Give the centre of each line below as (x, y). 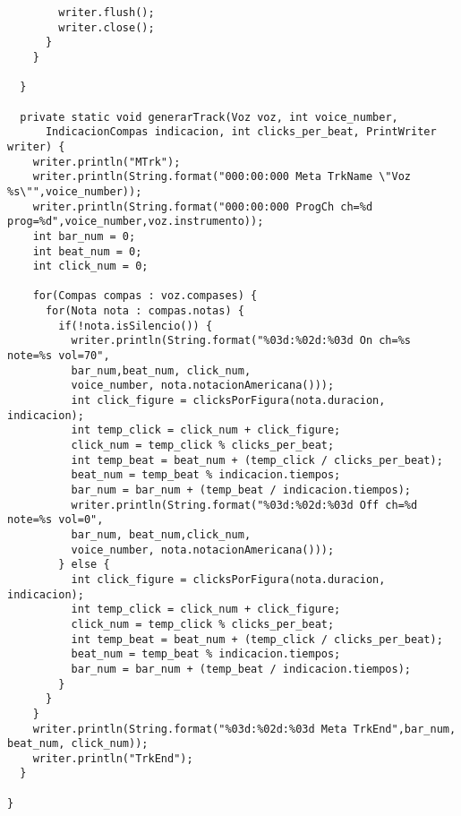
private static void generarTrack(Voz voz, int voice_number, (209, 117)
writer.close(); (107, 27)
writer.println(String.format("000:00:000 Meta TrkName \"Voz (222, 177)
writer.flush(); (107, 13)
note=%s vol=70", (59, 356)
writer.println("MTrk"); (107, 162)
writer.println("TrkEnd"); (113, 758)
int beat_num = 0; (87, 251)
